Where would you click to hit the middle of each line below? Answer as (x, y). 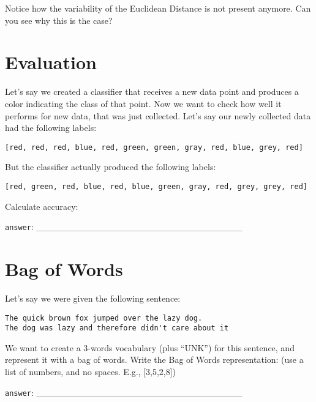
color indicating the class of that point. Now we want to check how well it (143, 103)
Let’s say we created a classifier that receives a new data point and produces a (152, 91)
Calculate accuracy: (42, 206)
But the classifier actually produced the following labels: (111, 167)
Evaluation (51, 62)
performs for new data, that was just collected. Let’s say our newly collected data (158, 115)
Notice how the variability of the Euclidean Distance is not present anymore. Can (158, 8)
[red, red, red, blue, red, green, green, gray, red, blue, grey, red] (154, 147)
